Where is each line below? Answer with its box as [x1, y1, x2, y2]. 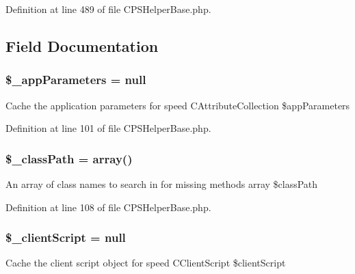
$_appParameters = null [5, 71, 146, 88]
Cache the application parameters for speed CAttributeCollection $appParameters [5, 98, 350, 112]
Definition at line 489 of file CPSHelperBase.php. [5, 2, 211, 16]
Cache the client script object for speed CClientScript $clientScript [5, 256, 286, 270]
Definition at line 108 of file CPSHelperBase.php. [5, 200, 211, 214]
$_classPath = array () [5, 150, 133, 167]
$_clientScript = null [5, 229, 126, 246]
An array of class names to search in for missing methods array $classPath [5, 177, 318, 191]
